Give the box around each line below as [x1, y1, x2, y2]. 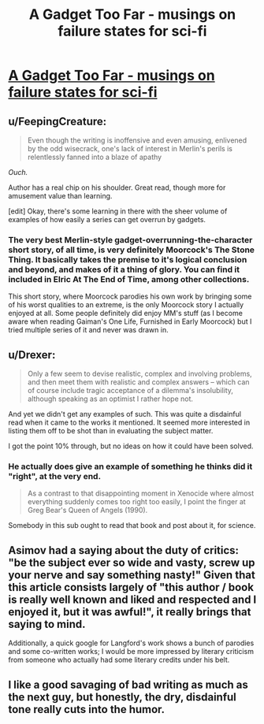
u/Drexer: [8, 348, 56, 362]
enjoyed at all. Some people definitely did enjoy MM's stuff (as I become [8, 309, 243, 318]
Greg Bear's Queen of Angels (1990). [27, 506, 148, 515]
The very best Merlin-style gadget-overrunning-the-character [8, 234, 253, 245]
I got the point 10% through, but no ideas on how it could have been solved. [8, 441, 254, 451]
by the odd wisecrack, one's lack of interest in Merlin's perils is [27, 144, 232, 153]
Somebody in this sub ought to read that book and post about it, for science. [8, 521, 256, 530]
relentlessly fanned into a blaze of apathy [27, 152, 162, 162]
